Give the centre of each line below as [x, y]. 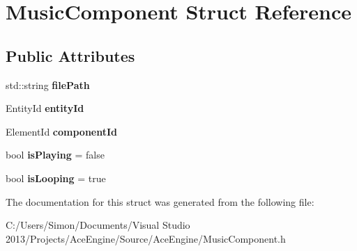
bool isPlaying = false [55, 155]
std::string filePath [48, 84]
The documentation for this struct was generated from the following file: [160, 201]
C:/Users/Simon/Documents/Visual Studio [98, 225]
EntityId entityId [45, 108]
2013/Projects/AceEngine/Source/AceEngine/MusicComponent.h [146, 238]
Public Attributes [70, 55]
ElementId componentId [62, 131]
